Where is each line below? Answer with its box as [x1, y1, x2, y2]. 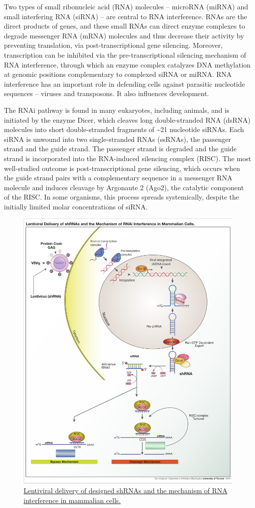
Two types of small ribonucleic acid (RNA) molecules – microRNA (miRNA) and [4, 1, 249, 11]
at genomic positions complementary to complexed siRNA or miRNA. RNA [4, 69, 232, 79]
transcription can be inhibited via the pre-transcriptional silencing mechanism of [4, 49, 246, 60]
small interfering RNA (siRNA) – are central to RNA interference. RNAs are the [4, 11, 247, 21]
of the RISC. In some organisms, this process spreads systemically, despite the [4, 192, 239, 202]
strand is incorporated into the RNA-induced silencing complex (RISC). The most [4, 153, 252, 163]
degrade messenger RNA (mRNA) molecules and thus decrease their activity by [4, 30, 244, 40]
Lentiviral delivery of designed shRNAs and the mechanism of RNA [24, 485, 227, 496]
